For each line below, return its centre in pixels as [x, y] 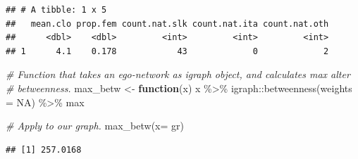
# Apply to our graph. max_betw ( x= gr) [95, 126]
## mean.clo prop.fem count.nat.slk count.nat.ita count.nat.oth [167, 24]
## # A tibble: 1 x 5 [56, 10]
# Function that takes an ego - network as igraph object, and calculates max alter [178, 74]
